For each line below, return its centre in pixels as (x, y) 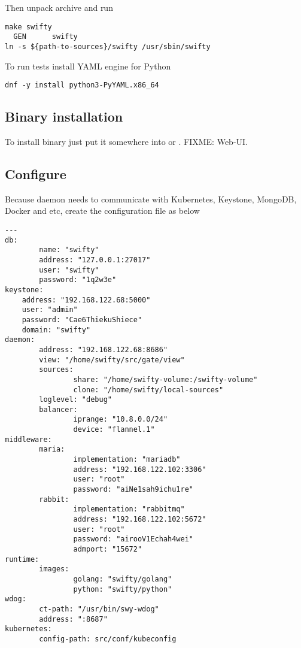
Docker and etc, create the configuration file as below (102, 211)
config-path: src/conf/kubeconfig (108, 639)
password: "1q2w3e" (78, 280)
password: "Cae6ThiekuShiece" (82, 320)
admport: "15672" (108, 549)
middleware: (28, 439)
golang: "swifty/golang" (123, 579)
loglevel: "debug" (75, 400)
